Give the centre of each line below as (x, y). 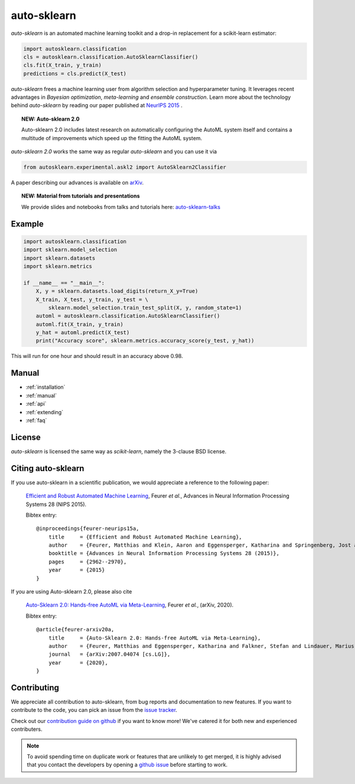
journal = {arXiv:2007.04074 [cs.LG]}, (109, 654)
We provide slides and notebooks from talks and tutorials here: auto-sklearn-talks (121, 207)
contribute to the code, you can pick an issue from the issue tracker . (94, 710)
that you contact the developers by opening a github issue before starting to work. (127, 765)
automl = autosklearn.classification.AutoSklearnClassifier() (128, 316)
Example (27, 224)
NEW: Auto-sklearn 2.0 (51, 119)
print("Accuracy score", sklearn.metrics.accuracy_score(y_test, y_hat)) (145, 341)
